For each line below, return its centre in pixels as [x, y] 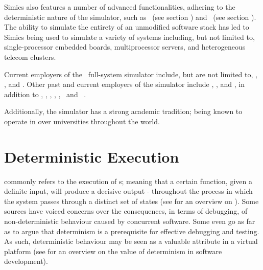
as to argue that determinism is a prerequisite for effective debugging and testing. [132, 231]
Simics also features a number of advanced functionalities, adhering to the [120, 7]
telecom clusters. [30, 57]
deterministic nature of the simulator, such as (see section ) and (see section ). [130, 17]
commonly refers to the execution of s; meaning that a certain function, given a [128, 181]
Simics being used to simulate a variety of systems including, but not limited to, [129, 37]
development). [26, 261]
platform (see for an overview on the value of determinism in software [113, 251]
